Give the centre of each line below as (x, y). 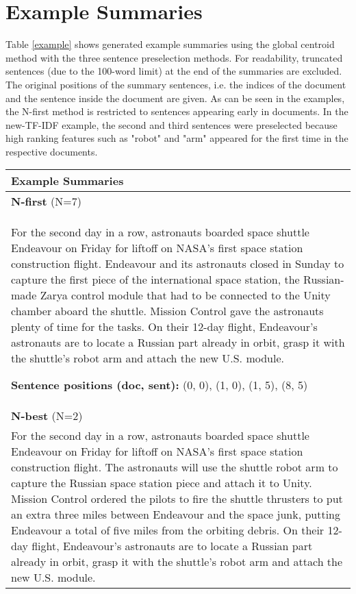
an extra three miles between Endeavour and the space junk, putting (176, 515)
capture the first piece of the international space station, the (155, 280)
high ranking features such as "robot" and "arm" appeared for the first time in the (177, 138)
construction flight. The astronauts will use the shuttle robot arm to (175, 467)
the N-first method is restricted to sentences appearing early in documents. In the (177, 111)
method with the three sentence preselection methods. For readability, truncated (174, 57)
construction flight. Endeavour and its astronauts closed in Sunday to (178, 264)
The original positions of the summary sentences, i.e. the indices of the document (176, 84)
